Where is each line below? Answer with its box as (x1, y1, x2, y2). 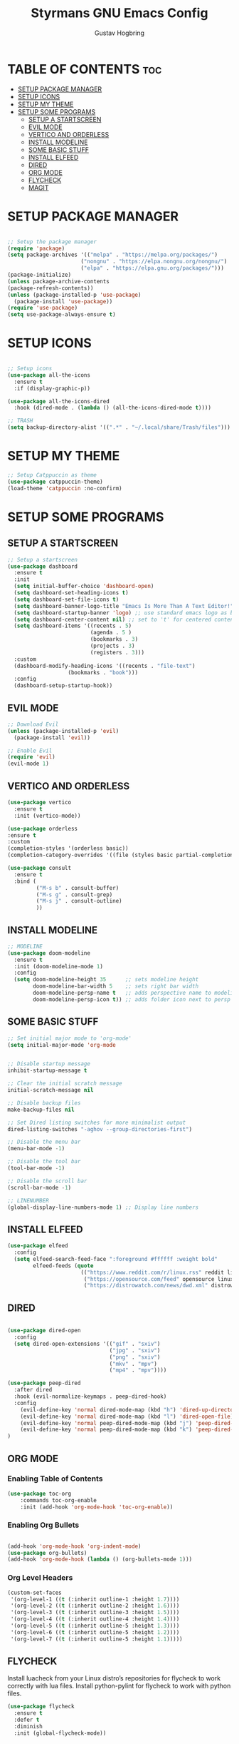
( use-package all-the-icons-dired (7, 397, 110, 405)
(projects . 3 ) (90, 642, 135, 649)
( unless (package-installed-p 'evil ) (7, 727, 119, 734)
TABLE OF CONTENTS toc (7, 61, 162, 77)
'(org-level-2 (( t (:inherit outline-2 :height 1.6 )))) (10, 1602, 180, 1610)
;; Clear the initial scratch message (7, 1080, 122, 1088)
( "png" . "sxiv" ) (109, 1354, 161, 1361)
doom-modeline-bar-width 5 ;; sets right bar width (33, 983, 199, 990)
